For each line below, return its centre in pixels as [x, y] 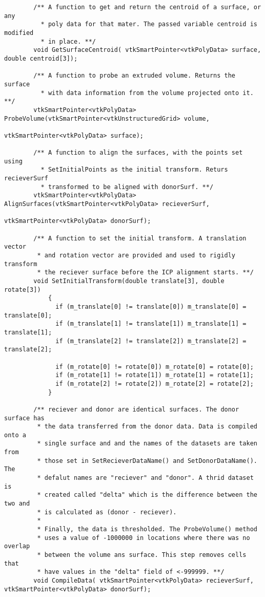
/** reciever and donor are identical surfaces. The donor [136, 409]
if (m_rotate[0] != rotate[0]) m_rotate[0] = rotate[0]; [155, 367]
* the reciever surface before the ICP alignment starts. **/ [145, 273]
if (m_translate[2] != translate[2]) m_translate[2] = [151, 341]
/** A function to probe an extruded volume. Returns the [135, 76]
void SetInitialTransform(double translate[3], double [129, 281]
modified [19, 33]
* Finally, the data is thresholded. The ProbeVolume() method [147, 529]
